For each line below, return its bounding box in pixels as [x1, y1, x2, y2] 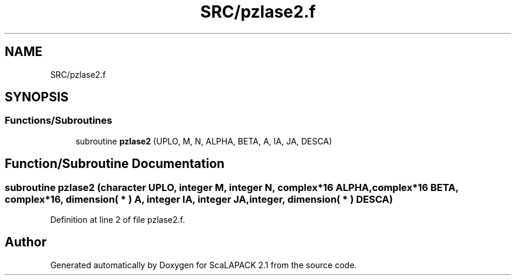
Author [5, 235, 47, 250]
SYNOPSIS [5, 90, 69, 105]
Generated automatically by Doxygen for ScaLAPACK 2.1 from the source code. [50, 259, 357, 270]
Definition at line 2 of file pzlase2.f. [50, 215, 185, 225]
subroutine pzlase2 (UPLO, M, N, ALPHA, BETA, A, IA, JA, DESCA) [75, 136, 332, 146]
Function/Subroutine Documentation [5, 156, 225, 172]
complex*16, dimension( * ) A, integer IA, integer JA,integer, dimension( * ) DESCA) [5, 193, 393, 205]
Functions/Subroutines [5, 114, 113, 127]
